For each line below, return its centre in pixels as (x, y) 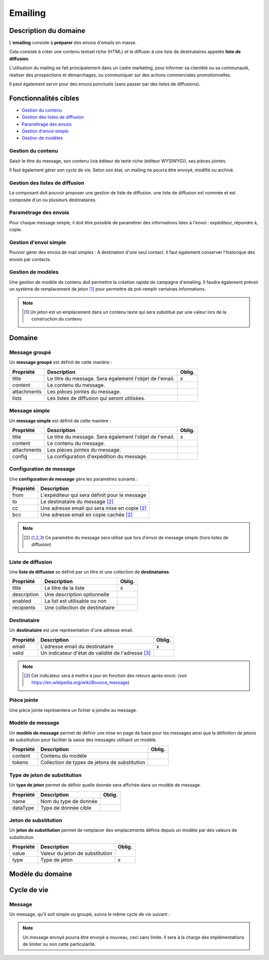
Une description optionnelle (77, 595)
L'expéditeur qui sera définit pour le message (93, 495)
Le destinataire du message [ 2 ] (77, 502)
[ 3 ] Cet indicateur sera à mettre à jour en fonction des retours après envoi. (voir (106, 675)
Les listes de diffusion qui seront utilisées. (96, 398)
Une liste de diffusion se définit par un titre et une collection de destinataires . (90, 572)
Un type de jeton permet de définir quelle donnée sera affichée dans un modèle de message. (105, 785)
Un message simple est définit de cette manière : (60, 421)
